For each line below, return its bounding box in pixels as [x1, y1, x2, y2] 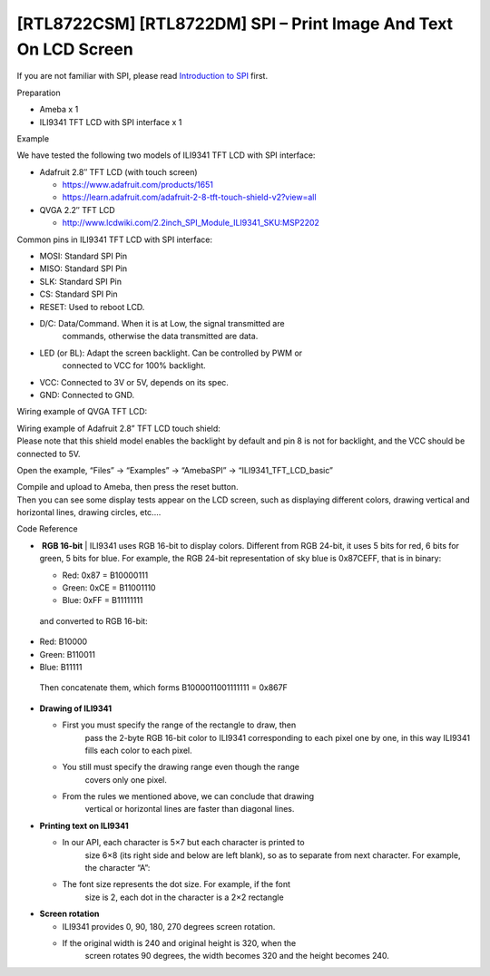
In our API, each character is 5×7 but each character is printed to [62, 837, 305, 848]
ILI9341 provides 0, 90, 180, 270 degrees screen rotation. [62, 921, 276, 932]
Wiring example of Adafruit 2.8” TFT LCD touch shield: [16, 423, 221, 434]
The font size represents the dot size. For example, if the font [62, 879, 290, 890]
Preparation [16, 87, 61, 98]
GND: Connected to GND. [39, 389, 135, 400]
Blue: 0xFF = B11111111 [62, 595, 143, 606]
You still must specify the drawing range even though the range [62, 762, 299, 773]
